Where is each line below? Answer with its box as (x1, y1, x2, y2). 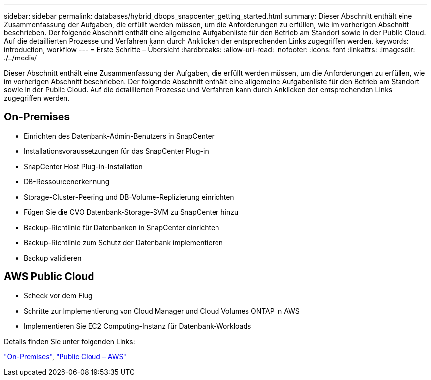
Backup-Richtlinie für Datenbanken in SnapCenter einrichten (24, 223, 219, 232)
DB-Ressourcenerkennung (24, 177, 110, 186)
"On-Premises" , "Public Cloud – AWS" (4, 352, 126, 361)
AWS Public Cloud (4, 270, 94, 283)
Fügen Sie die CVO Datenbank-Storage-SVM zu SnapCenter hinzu (24, 207, 239, 216)
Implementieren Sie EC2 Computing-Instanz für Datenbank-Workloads (24, 322, 251, 330)
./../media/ (4, 54, 37, 62)
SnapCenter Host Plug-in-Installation (24, 162, 143, 171)
